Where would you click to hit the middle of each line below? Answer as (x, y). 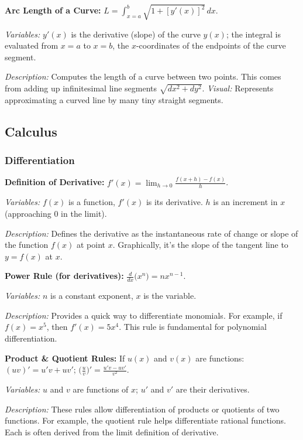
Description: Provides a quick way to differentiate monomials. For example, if (144, 315)
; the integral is (253, 34)
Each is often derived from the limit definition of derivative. (112, 432)
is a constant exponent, (92, 296)
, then (57, 327)
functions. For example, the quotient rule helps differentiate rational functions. (145, 420)
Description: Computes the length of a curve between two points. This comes (143, 76)
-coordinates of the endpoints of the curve (211, 45)
